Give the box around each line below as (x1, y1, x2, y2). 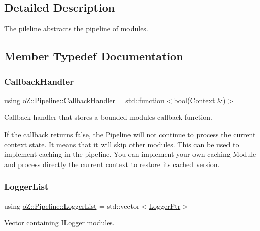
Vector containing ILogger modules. (4, 217, 115, 228)
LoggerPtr (149, 200, 181, 211)
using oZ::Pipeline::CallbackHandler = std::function (4, 94, 165, 105)
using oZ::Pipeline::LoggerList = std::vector (4, 200, 140, 211)
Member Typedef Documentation (4, 48, 183, 64)
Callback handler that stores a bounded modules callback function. (4, 112, 212, 122)
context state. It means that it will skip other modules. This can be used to (4, 139, 239, 149)
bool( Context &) (174, 94, 226, 105)
